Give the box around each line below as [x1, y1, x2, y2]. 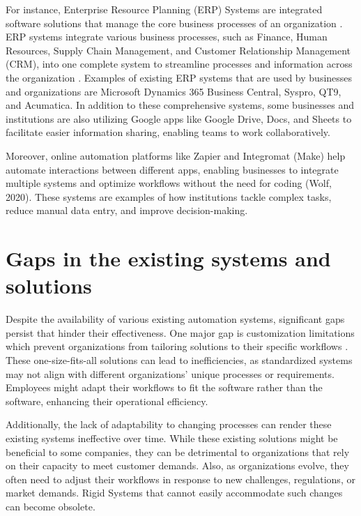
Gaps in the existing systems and [6, 244, 331, 273]
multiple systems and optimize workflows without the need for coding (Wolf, [6, 176, 332, 190]
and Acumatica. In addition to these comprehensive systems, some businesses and [6, 98, 355, 112]
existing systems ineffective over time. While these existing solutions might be [6, 430, 338, 445]
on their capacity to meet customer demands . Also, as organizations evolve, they [6, 458, 349, 473]
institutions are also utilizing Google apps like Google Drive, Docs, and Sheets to [6, 111, 352, 126]
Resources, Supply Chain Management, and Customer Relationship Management [6, 43, 351, 57]
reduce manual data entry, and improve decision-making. [6, 203, 248, 218]
